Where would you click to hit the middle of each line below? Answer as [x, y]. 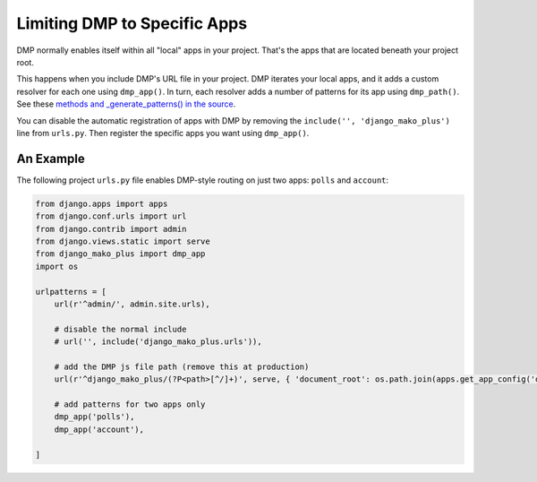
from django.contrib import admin [111, 229]
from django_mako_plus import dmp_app [120, 254]
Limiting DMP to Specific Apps [132, 23]
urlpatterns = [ [71, 292]
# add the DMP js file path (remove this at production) [182, 366]
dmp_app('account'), [99, 429]
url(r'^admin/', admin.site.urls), [132, 304]
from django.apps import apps [102, 203]
